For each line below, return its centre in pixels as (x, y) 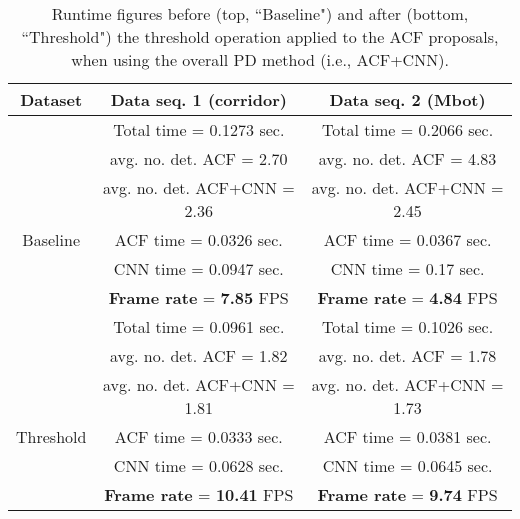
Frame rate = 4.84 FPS (407, 297)
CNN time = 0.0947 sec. (198, 268)
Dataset (51, 99)
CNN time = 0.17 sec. (407, 268)
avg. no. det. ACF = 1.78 (407, 355)
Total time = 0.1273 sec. (199, 129)
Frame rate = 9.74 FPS (407, 494)
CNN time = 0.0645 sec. (407, 465)
